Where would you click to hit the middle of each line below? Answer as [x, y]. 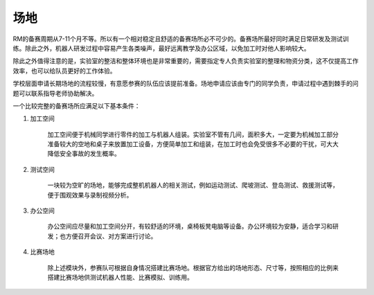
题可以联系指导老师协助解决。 [55, 93]
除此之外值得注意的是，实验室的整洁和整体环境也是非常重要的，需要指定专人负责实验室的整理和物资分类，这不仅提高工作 [186, 61]
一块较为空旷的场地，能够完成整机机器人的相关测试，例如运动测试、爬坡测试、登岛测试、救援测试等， [193, 185]
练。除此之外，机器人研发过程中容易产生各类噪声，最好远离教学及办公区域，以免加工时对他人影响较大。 [161, 48]
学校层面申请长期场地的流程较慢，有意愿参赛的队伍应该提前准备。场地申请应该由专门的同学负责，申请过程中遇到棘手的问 [186, 84]
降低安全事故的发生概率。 [84, 154]
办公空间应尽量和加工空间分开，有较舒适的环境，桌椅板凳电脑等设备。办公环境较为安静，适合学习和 [190, 226]
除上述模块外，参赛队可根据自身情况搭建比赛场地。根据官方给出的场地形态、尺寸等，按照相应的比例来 [193, 267]
